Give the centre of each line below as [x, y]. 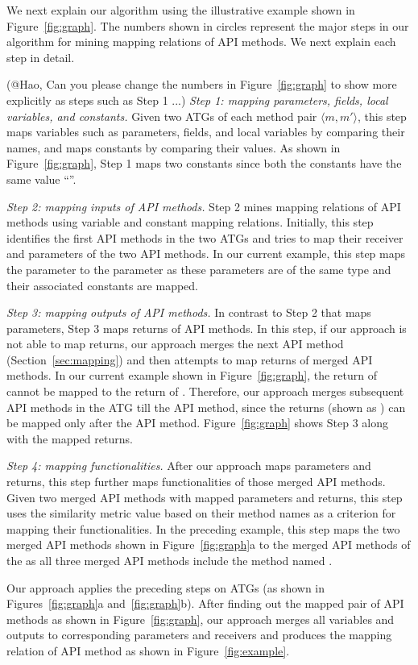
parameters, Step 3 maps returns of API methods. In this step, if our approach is [207, 328]
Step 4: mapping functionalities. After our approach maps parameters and [189, 465]
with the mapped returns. [70, 438]
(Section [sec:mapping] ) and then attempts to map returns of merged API [190, 359]
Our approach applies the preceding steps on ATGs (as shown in [166, 587]
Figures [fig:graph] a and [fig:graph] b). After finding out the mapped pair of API [205, 603]
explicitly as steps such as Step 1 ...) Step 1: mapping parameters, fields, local [197, 100]
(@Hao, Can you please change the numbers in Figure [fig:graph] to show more [202, 84]
